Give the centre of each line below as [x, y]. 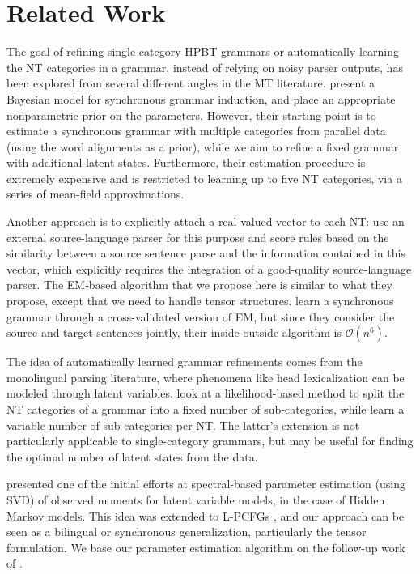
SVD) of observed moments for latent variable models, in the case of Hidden [196, 499]
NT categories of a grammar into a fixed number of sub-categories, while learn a [206, 409]
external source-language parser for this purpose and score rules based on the [198, 237]
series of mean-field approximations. [95, 194]
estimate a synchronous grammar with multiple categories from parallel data [196, 131]
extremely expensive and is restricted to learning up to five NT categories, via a [204, 178]
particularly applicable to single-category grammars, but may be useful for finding [210, 441]
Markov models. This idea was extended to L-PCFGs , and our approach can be [206, 515]
